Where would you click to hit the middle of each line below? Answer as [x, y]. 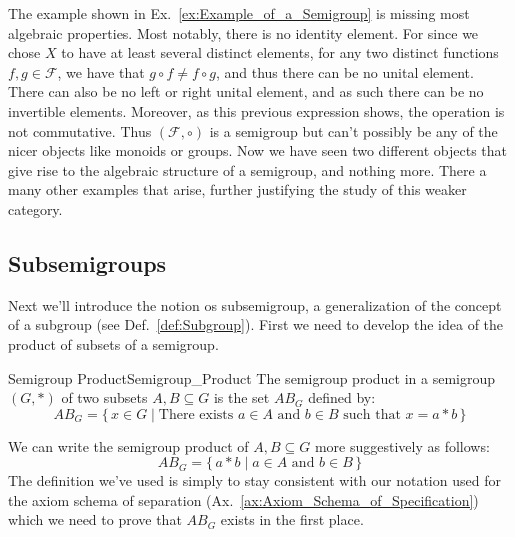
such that [372, 414]
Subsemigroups [87, 262]
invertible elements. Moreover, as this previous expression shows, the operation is [256, 110]
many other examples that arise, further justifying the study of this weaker [237, 189]
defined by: [342, 397]
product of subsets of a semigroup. [113, 343]
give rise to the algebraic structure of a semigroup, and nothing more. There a [247, 169]
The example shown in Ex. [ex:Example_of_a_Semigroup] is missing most [239, 13]
